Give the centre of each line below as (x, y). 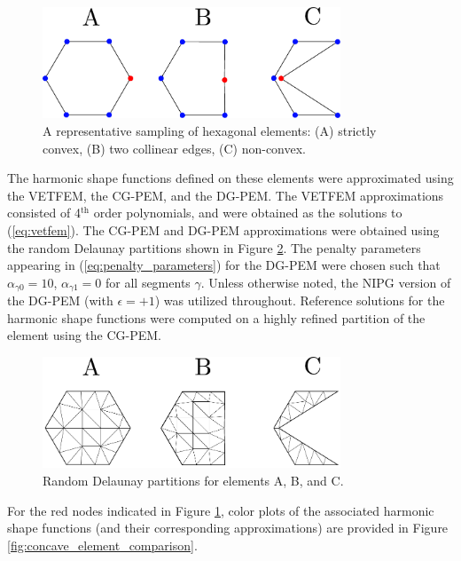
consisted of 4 (44, 213)
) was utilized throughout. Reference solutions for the (300, 300)
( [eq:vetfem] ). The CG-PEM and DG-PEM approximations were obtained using (223, 229)
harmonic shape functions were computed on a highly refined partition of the (216, 317)
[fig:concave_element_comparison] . (102, 545)
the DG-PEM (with (60, 300)
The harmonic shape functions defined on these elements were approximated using (230, 178)
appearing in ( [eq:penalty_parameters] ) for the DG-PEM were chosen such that (224, 265)
